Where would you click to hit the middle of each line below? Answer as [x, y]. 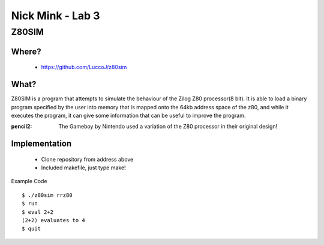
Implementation [41, 144]
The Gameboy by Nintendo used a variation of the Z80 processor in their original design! [168, 127]
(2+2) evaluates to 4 [53, 220]
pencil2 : [22, 127]
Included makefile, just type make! [83, 168]
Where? [26, 51]
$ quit [31, 229]
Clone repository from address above [87, 159]
